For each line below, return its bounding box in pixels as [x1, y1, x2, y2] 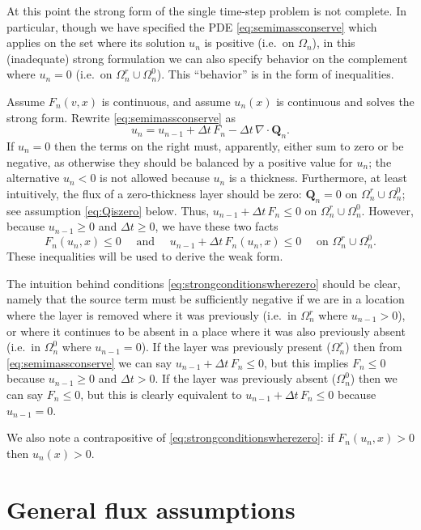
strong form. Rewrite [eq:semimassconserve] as [6, 108, 236, 125]
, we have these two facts [155, 218, 279, 235]
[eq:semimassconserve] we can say [6, 354, 172, 371]
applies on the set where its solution [6, 34, 185, 51]
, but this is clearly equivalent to [80, 385, 242, 402]
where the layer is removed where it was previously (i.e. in [6, 307, 297, 323]
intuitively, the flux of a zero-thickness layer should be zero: [6, 184, 302, 201]
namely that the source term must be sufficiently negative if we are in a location [6, 290, 405, 307]
